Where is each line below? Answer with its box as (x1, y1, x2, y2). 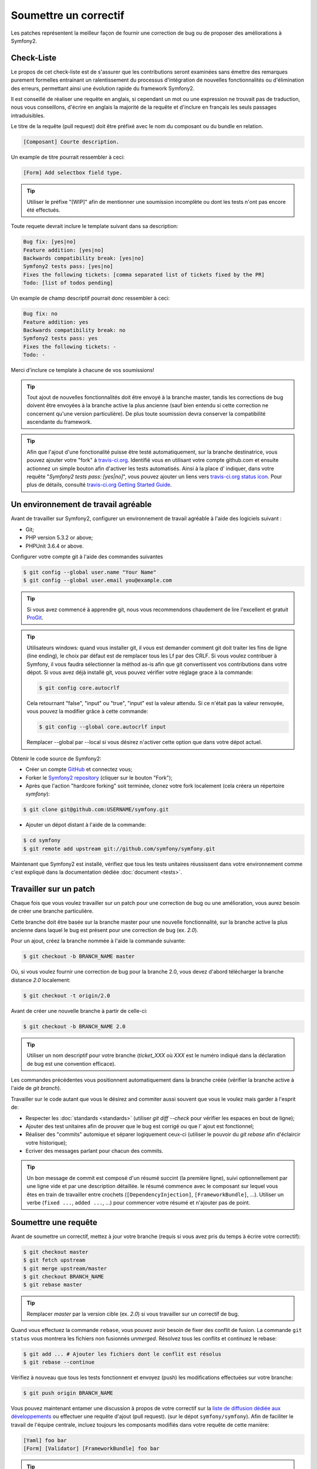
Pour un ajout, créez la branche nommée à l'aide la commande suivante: (11, 937, 186, 944)
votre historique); (25, 1139, 68, 1146)
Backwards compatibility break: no (23, 327, 126, 333)
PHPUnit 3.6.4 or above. (25, 542, 85, 549)
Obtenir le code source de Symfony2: (11, 755, 102, 762)
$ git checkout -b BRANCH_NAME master (23, 953, 135, 960)
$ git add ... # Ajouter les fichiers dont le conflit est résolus (23, 1350, 222, 1357)
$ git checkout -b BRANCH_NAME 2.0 (23, 1023, 126, 1029)
